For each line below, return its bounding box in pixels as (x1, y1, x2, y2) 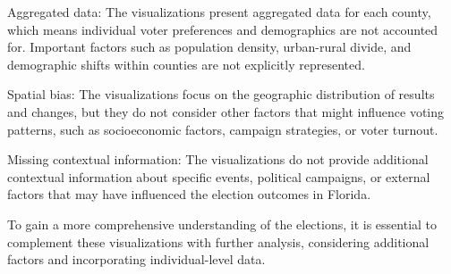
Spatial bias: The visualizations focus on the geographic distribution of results (7, 85, 435, 104)
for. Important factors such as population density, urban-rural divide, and (7, 37, 412, 56)
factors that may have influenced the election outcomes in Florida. (7, 185, 371, 203)
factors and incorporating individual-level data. (7, 250, 266, 269)
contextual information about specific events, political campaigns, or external (7, 167, 430, 186)
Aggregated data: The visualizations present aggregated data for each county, (7, 3, 431, 21)
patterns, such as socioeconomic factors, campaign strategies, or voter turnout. (7, 120, 438, 138)
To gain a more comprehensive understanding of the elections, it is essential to (7, 214, 438, 233)
